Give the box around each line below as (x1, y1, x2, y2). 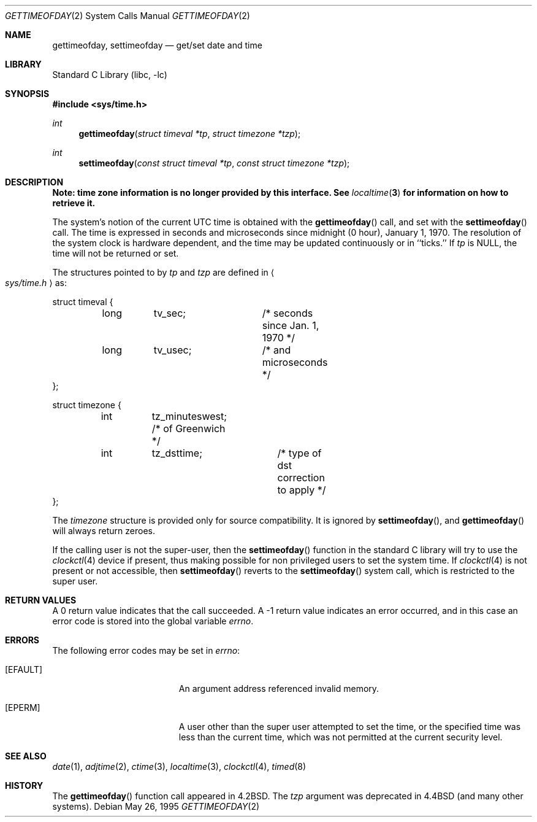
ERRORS (5, 635, 40, 645)
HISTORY (5, 780, 44, 791)
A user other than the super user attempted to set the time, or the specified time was (178, 721, 521, 732)
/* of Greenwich (151, 422, 226, 435)
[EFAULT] (5, 664, 43, 675)
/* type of (277, 447, 322, 459)
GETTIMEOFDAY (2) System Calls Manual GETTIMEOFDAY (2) (5, 10, 250, 21)
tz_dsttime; (151, 447, 202, 459)
